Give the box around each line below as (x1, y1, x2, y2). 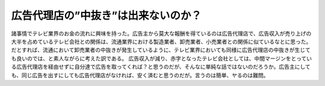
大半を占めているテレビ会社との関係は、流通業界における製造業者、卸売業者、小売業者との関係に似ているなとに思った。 (11, 38, 312, 45)
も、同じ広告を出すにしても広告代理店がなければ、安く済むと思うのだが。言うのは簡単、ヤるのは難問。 (11, 72, 269, 79)
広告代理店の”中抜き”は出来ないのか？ (11, 9, 202, 22)
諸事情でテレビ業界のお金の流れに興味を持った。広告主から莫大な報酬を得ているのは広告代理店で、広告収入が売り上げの (11, 30, 312, 37)
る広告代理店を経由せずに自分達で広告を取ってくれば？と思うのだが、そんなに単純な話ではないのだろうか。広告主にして (11, 63, 311, 70)
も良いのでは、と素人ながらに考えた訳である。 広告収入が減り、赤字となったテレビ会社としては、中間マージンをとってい (11, 54, 312, 62)
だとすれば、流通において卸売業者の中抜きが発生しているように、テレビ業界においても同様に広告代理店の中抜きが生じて (11, 47, 311, 54)
